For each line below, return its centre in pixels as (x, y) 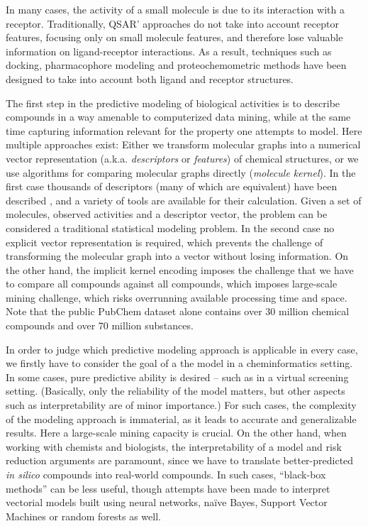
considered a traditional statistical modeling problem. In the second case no (170, 228)
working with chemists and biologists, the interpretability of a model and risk (174, 446)
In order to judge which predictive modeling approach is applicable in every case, (182, 349)
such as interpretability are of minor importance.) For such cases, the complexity (181, 405)
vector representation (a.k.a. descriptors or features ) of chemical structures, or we (182, 158)
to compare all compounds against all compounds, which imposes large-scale (172, 284)
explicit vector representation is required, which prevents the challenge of (165, 242)
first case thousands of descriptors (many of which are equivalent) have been (172, 186)
